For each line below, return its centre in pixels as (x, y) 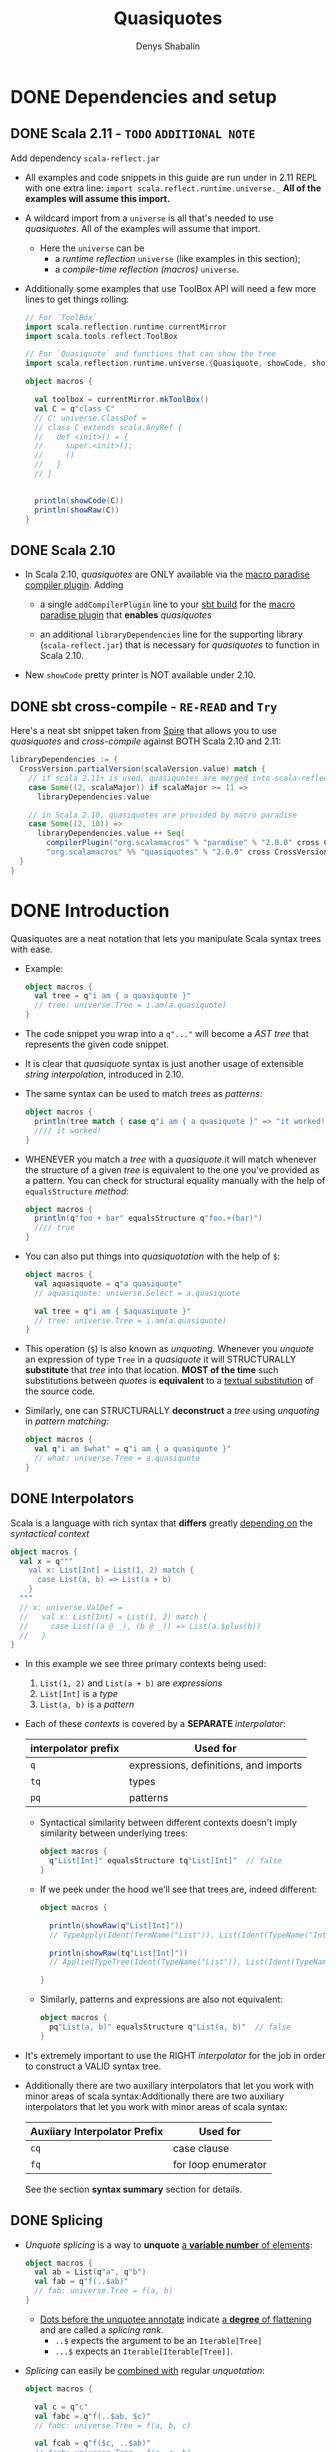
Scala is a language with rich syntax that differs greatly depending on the (161, 1523)
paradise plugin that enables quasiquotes (125, 615)
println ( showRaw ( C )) (77, 510)
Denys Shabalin (168, 46)
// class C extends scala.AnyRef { (108, 427)
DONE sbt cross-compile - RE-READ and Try (144, 706)
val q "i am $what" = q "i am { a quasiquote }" (133, 1449)
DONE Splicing (56, 2220)
